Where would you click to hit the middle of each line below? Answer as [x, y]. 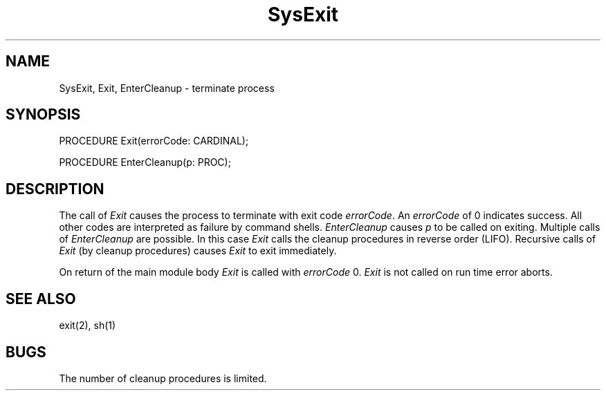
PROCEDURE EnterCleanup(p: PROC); [145, 162]
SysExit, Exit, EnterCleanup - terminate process [167, 88]
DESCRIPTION [55, 189]
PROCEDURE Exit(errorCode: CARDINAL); [154, 141]
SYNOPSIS [43, 115]
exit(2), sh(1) [88, 326]
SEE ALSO [41, 299]
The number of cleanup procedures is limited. [163, 378]
